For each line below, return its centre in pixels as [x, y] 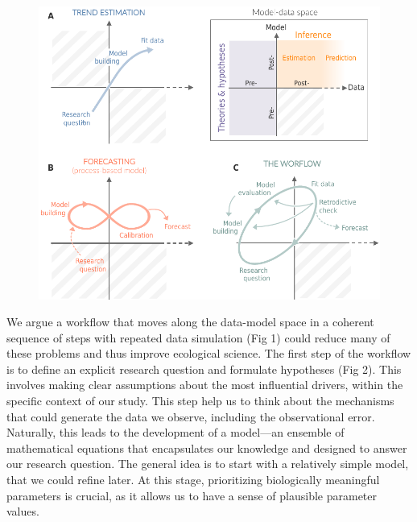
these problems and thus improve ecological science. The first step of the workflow [209, 353]
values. [23, 511]
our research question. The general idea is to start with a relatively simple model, [208, 464]
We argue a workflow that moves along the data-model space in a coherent [190, 322]
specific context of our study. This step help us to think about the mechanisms [200, 401]
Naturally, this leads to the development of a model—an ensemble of [175, 432]
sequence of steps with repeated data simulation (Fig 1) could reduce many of [198, 337]
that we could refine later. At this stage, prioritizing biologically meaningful [193, 480]
